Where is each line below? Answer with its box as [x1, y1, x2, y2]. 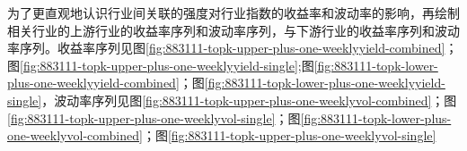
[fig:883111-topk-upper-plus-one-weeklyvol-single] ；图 [7, 108, 301, 127]
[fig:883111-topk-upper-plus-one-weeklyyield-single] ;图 [20, 55, 314, 74]
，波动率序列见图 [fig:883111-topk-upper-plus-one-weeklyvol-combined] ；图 [41, 90, 457, 109]
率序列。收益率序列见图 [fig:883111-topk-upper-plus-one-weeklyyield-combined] [7, 38, 445, 57]
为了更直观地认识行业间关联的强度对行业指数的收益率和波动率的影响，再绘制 [7, 4, 460, 21]
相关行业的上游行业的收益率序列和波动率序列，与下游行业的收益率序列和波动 [7, 21, 460, 39]
